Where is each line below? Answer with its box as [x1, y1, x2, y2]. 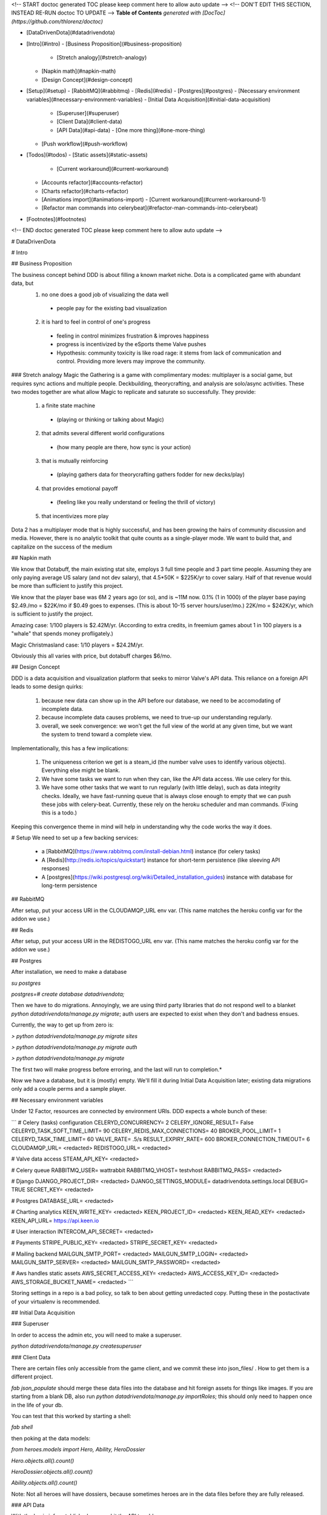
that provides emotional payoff [41, 485, 118, 492]
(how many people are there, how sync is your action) [56, 443, 191, 451]
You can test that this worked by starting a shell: [11, 1412, 131, 1419]
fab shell [11, 1423, 33, 1431]
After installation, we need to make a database [11, 968, 127, 976]
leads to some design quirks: [11, 683, 84, 690]
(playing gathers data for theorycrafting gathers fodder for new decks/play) [56, 471, 245, 478]
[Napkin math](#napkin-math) [41, 67, 116, 75]
